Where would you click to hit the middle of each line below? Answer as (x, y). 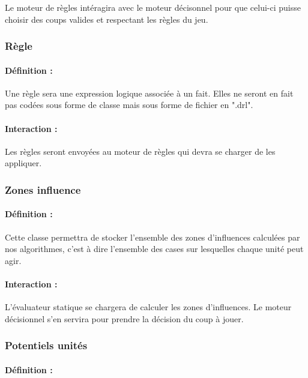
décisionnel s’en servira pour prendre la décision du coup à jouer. (124, 318)
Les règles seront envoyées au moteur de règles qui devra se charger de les (140, 151)
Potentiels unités (46, 345)
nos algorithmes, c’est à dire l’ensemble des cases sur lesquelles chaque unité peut (154, 249)
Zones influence (43, 189)
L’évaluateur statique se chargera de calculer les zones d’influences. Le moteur (148, 307)
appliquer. (23, 163)
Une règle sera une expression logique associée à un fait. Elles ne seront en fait (149, 93)
